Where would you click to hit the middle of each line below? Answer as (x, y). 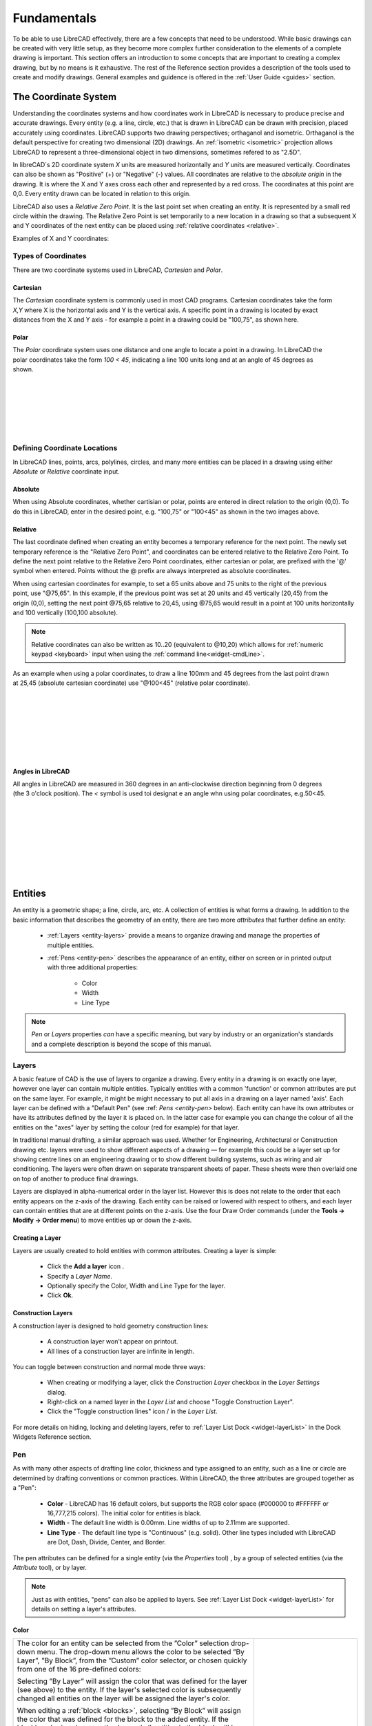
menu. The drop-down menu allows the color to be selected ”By (141, 1652)
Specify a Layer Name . (80, 1276)
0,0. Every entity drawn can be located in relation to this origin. (102, 194)
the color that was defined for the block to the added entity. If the (123, 1719)
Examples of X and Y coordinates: (61, 238)
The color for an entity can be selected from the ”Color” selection (123, 1643)
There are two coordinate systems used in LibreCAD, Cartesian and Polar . (118, 270)
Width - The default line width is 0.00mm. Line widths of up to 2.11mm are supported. (168, 1523)
